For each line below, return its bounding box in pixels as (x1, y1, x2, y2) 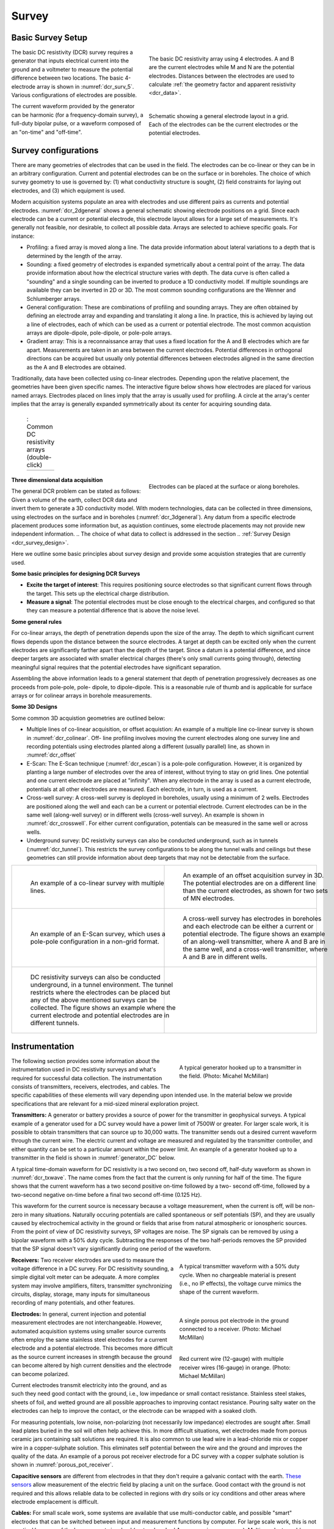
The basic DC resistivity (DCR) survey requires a (11, 49, 133, 56)
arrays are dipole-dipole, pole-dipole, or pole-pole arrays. (26, 329, 172, 336)
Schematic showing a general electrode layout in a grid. (148, 112, 289, 119)
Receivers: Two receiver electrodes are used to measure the (11, 1256, 164, 1264)
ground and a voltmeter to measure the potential (11, 65, 133, 73)
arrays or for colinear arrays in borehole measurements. (11, 692, 152, 699)
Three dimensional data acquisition (11, 476, 103, 483)
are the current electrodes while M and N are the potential (148, 64, 294, 71)
